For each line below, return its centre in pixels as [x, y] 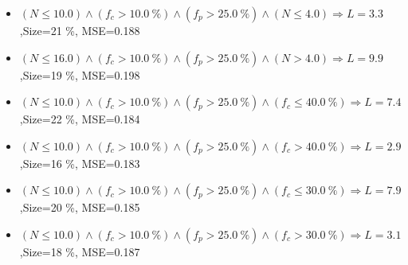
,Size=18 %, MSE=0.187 [80, 251]
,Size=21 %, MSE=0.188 [80, 30]
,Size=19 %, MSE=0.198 [80, 74]
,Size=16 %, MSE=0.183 [80, 163]
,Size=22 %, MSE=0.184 [80, 119]
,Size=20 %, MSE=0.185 [80, 207]
